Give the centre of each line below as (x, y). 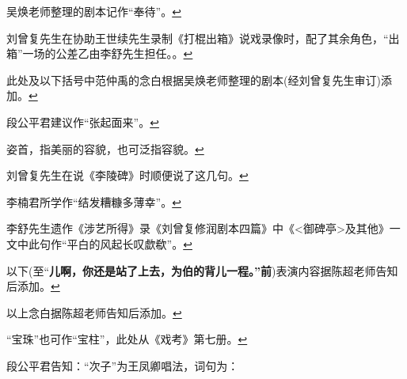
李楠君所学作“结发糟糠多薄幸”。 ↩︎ (94, 201)
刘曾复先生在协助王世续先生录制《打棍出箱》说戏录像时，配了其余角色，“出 (203, 38)
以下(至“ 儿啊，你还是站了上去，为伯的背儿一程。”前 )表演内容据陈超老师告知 (202, 270)
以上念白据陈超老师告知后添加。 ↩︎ (94, 312)
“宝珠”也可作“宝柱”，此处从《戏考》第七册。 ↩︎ (127, 339)
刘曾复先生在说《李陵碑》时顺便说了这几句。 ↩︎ (127, 175)
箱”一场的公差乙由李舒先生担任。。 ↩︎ (100, 53)
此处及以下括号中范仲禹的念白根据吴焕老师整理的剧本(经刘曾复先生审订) (194, 80)
